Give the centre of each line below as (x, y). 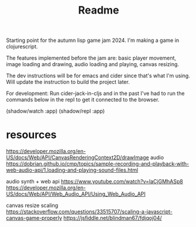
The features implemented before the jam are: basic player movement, (91, 58)
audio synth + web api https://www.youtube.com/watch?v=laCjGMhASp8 (94, 182)
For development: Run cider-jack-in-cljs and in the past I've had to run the (95, 93)
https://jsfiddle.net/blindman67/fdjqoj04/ (113, 218)
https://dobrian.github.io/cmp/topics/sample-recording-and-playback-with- (98, 164)
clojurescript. (22, 47)
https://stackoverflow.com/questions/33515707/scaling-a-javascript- (89, 212)
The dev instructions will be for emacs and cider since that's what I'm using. (98, 76)
